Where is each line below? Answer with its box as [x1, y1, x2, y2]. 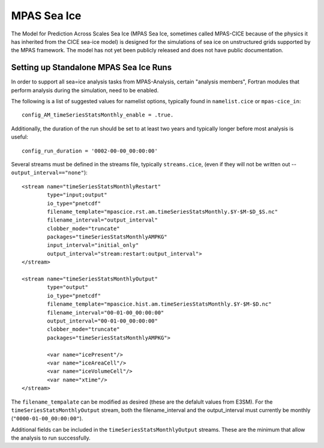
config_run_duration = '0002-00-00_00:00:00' [22, 147, 158, 154]
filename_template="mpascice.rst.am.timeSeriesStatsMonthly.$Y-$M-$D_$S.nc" [47, 208, 278, 215]
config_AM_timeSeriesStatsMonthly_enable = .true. [22, 112, 174, 118]
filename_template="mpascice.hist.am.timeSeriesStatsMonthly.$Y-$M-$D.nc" [47, 301, 272, 307]
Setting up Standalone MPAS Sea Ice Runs [11, 62, 172, 73]
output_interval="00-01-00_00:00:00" [47, 318, 158, 324]
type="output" [47, 284, 89, 291]
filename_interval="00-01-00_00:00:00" [47, 309, 164, 316]
